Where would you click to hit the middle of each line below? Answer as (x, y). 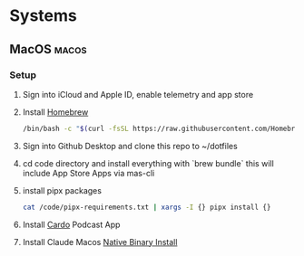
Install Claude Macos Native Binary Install (100, 242)
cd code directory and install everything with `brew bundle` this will (148, 163)
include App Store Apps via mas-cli (88, 173)
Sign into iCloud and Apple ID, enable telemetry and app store (138, 94)
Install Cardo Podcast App (71, 224)
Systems (43, 16)
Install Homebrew (55, 112)
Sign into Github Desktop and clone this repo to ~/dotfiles (130, 146)
